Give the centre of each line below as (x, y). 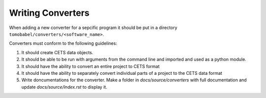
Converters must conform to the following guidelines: (63, 43)
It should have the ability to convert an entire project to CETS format (90, 66)
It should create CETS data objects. (57, 52)
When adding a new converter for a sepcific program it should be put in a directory (93, 28)
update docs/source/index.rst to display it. (64, 87)
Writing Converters (49, 13)
